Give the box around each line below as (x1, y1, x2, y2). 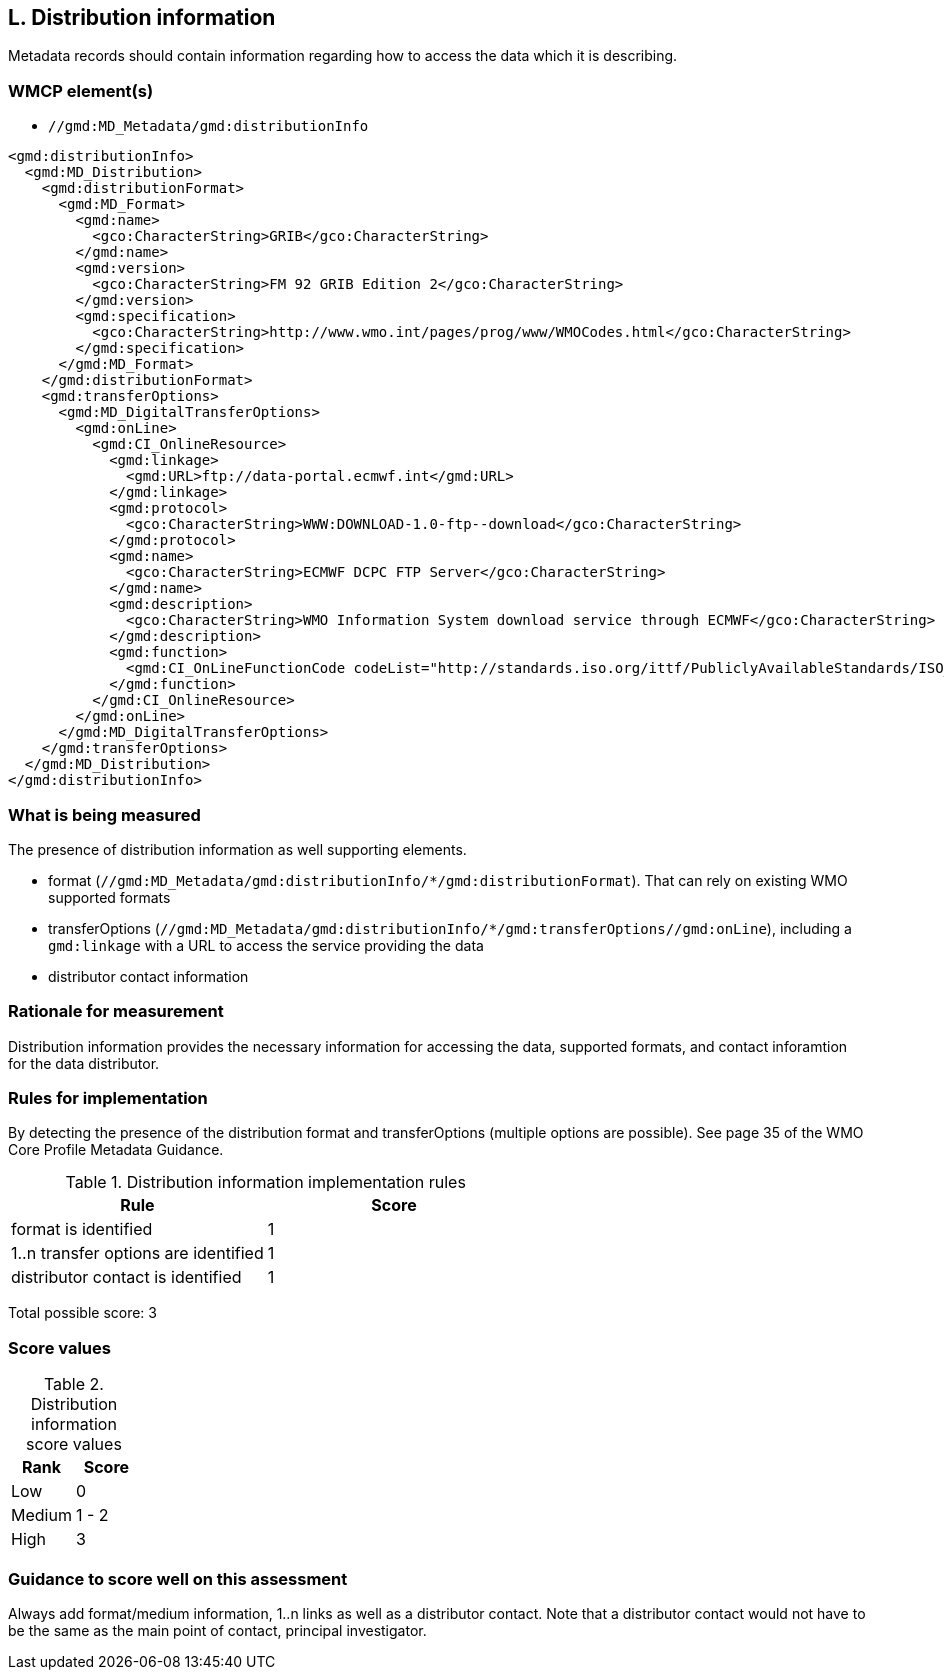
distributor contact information (48, 967, 249, 985)
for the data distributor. (8, 1054, 160, 1072)
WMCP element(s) (8, 80, 154, 101)
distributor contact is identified (11, 1267, 242, 1288)
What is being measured (8, 804, 201, 825)
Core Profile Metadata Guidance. (8, 1141, 224, 1159)
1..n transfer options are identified (11, 1243, 264, 1264)
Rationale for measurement (8, 1001, 224, 1022)
